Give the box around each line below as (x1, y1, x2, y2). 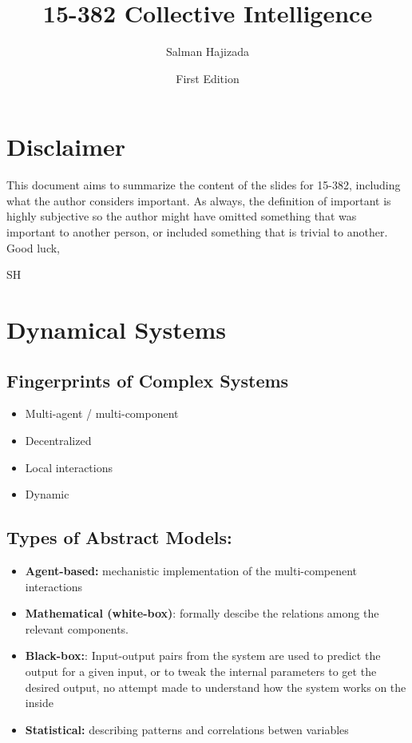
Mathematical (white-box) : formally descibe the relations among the (25, 605, 379, 622)
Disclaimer (6, 130, 126, 163)
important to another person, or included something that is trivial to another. (6, 224, 388, 240)
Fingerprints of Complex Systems (6, 368, 289, 392)
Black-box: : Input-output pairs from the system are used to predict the (25, 647, 381, 664)
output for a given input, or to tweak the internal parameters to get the (25, 662, 377, 679)
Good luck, (6, 239, 61, 256)
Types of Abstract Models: (6, 525, 232, 550)
